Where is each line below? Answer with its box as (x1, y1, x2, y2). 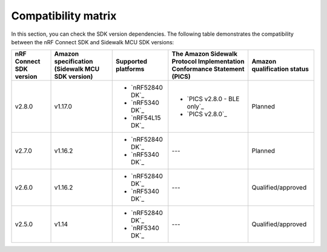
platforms (116, 65, 145, 73)
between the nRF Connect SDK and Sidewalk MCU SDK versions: (11, 38, 174, 45)
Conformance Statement (171, 65, 245, 73)
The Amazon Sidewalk (171, 50, 237, 58)
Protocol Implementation (171, 58, 245, 66)
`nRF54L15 (131, 114, 161, 122)
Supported (116, 58, 148, 66)
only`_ (187, 102, 204, 111)
